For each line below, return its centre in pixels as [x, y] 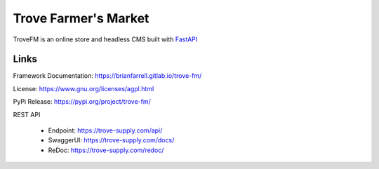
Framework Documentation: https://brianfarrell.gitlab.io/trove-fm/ [107, 76]
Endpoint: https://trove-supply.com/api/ [105, 130]
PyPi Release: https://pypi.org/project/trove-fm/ [82, 102]
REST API [27, 114]
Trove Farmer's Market [81, 18]
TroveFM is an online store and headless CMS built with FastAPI [105, 39]
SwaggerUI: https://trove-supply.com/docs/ [111, 140]
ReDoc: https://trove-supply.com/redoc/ [106, 150]
